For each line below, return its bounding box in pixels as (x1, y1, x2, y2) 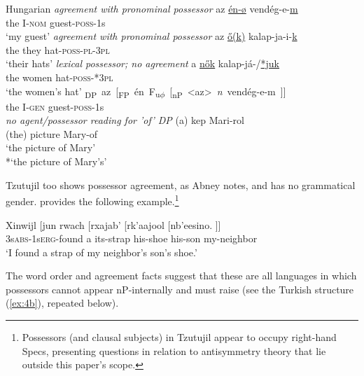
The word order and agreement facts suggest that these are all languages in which (6, 268, 357, 283)
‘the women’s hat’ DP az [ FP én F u (6, 83, 160, 100)
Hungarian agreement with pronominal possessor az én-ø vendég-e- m (6, 1, 298, 15)
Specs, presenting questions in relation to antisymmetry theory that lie (22, 343, 326, 358)
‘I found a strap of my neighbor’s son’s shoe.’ (6, 244, 197, 259)
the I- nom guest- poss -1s (6, 15, 106, 29)
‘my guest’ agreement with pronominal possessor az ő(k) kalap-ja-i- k (6, 29, 297, 43)
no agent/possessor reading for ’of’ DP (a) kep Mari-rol (6, 113, 244, 127)
